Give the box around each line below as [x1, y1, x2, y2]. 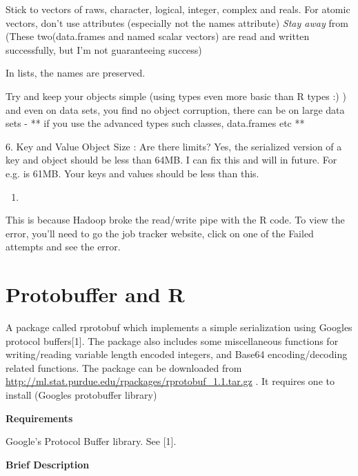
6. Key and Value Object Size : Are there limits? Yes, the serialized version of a [6, 139, 342, 153]
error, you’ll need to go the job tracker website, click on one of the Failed [6, 226, 314, 240]
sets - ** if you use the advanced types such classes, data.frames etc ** [6, 116, 305, 130]
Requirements [6, 410, 73, 425]
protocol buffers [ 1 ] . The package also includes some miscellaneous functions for [6, 333, 339, 348]
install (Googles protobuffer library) [6, 388, 157, 401]
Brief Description [6, 457, 90, 471]
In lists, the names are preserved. [6, 66, 146, 80]
